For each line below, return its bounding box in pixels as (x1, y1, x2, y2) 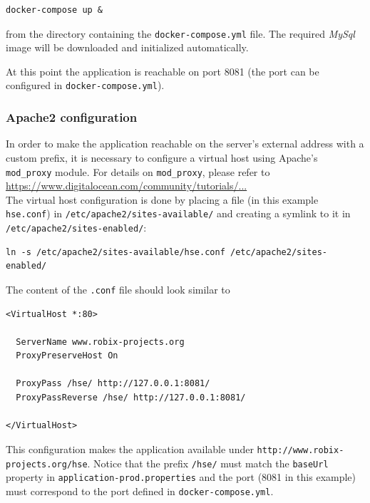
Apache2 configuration (6, 108, 138, 126)
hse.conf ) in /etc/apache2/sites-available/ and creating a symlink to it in (6, 206, 351, 221)
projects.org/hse (6, 459, 88, 470)
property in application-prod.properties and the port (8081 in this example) (6, 470, 356, 484)
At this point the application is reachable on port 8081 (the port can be (6, 63, 319, 78)
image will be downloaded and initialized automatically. (6, 40, 249, 55)
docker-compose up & (6, 5, 103, 15)
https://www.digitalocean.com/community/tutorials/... (6, 178, 247, 193)
